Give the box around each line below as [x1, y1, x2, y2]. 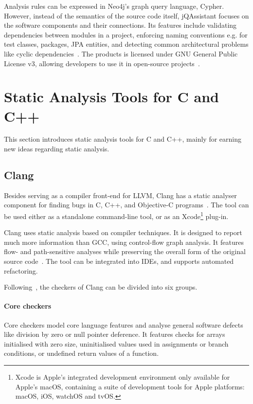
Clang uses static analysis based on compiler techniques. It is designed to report [4, 227, 242, 238]
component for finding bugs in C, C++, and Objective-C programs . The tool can [4, 200, 249, 210]
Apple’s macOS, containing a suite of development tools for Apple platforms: [15, 381, 245, 391]
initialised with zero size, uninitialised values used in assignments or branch [4, 338, 229, 349]
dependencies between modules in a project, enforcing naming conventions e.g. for [4, 29, 248, 39]
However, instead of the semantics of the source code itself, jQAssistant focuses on [4, 10, 249, 20]
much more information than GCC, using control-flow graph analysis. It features [4, 237, 244, 247]
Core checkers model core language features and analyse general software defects [4, 319, 243, 330]
